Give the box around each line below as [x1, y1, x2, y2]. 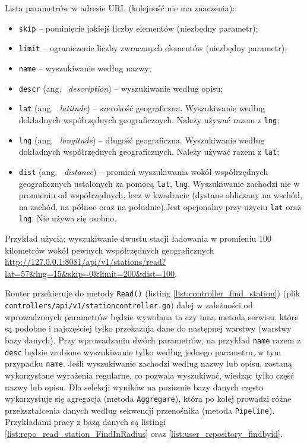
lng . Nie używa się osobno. [18, 212, 117, 224]
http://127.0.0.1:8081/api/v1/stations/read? [5, 255, 166, 268]
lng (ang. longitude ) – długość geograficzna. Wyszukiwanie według [18, 133, 265, 146]
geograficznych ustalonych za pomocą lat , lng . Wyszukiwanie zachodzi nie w [18, 177, 300, 189]
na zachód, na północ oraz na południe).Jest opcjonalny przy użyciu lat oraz [18, 200, 301, 212]
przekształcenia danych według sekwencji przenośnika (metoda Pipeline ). [5, 404, 275, 416]
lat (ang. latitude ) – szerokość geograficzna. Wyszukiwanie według [18, 102, 265, 114]
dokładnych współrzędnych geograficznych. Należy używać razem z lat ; [18, 145, 280, 158]
